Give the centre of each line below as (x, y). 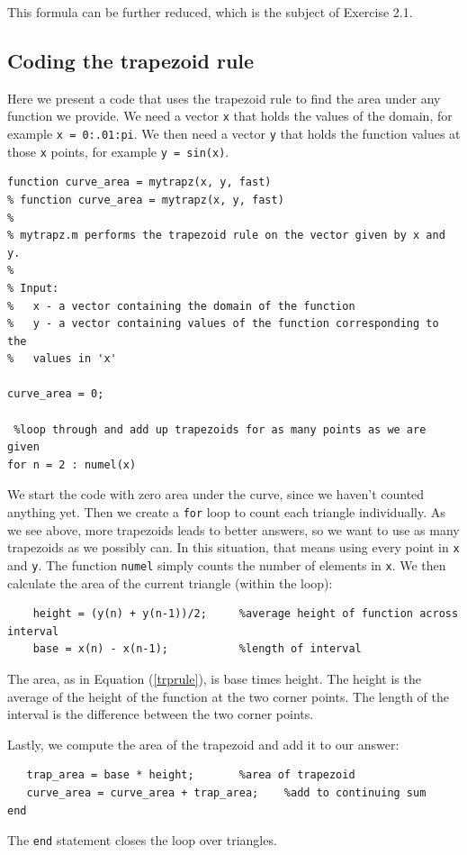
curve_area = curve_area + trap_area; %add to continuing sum (226, 792)
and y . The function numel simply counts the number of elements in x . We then (227, 564)
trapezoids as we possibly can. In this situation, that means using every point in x (233, 547)
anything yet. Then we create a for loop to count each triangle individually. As (226, 512)
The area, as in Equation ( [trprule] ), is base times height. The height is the (214, 678)
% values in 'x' (62, 359)
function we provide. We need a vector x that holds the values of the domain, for (230, 116)
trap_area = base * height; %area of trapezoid (191, 775)
